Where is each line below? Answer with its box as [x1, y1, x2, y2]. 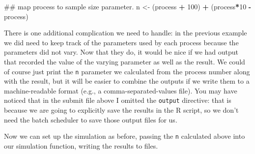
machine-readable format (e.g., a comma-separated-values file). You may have [4, 85, 237, 95]
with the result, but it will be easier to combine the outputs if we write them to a [4, 76, 250, 86]
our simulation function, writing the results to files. [4, 140, 158, 151]
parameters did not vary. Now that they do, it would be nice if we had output [4, 47, 238, 57]
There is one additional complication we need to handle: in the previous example [4, 28, 247, 38]
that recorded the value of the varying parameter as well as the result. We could [4, 56, 245, 66]
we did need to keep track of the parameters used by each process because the [4, 37, 239, 47]
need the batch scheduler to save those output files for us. [4, 114, 177, 124]
